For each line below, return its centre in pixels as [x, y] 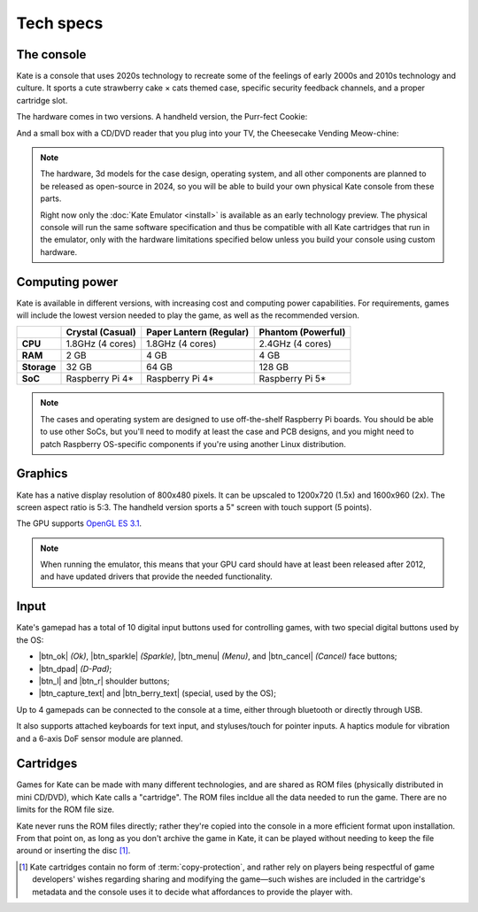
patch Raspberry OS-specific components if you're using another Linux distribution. [193, 444]
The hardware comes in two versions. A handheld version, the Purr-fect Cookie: [162, 117]
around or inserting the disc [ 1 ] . [73, 851]
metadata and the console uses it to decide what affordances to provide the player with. [193, 892]
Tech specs [60, 23]
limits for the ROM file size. [66, 809]
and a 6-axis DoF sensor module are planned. [100, 738]
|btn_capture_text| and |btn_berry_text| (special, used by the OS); [157, 693]
